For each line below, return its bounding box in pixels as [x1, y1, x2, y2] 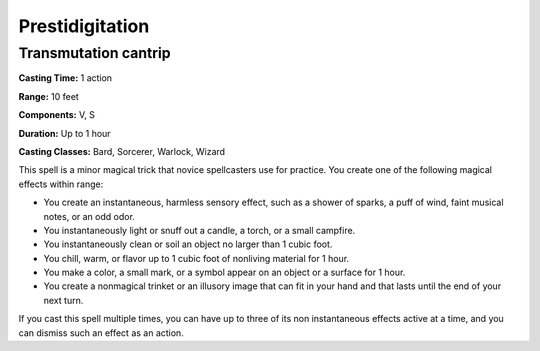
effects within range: [18, 178, 104, 190]
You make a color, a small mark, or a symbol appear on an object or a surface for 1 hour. [43, 266, 406, 279]
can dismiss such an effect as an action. [18, 326, 184, 339]
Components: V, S [18, 109, 95, 121]
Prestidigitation [18, 15, 150, 37]
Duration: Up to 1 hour [18, 127, 111, 139]
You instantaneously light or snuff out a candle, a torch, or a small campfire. [43, 224, 356, 236]
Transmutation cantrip [18, 44, 171, 62]
